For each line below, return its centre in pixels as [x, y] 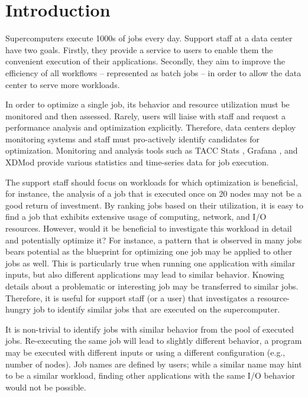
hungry [18, 309]
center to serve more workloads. [63, 84]
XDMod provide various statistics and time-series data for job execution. [137, 162]
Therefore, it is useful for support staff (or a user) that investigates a [130, 297]
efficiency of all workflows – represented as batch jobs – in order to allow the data [153, 72]
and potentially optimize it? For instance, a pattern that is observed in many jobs [154, 240]
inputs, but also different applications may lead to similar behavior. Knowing [145, 274]
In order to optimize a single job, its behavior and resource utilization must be [147, 104]
